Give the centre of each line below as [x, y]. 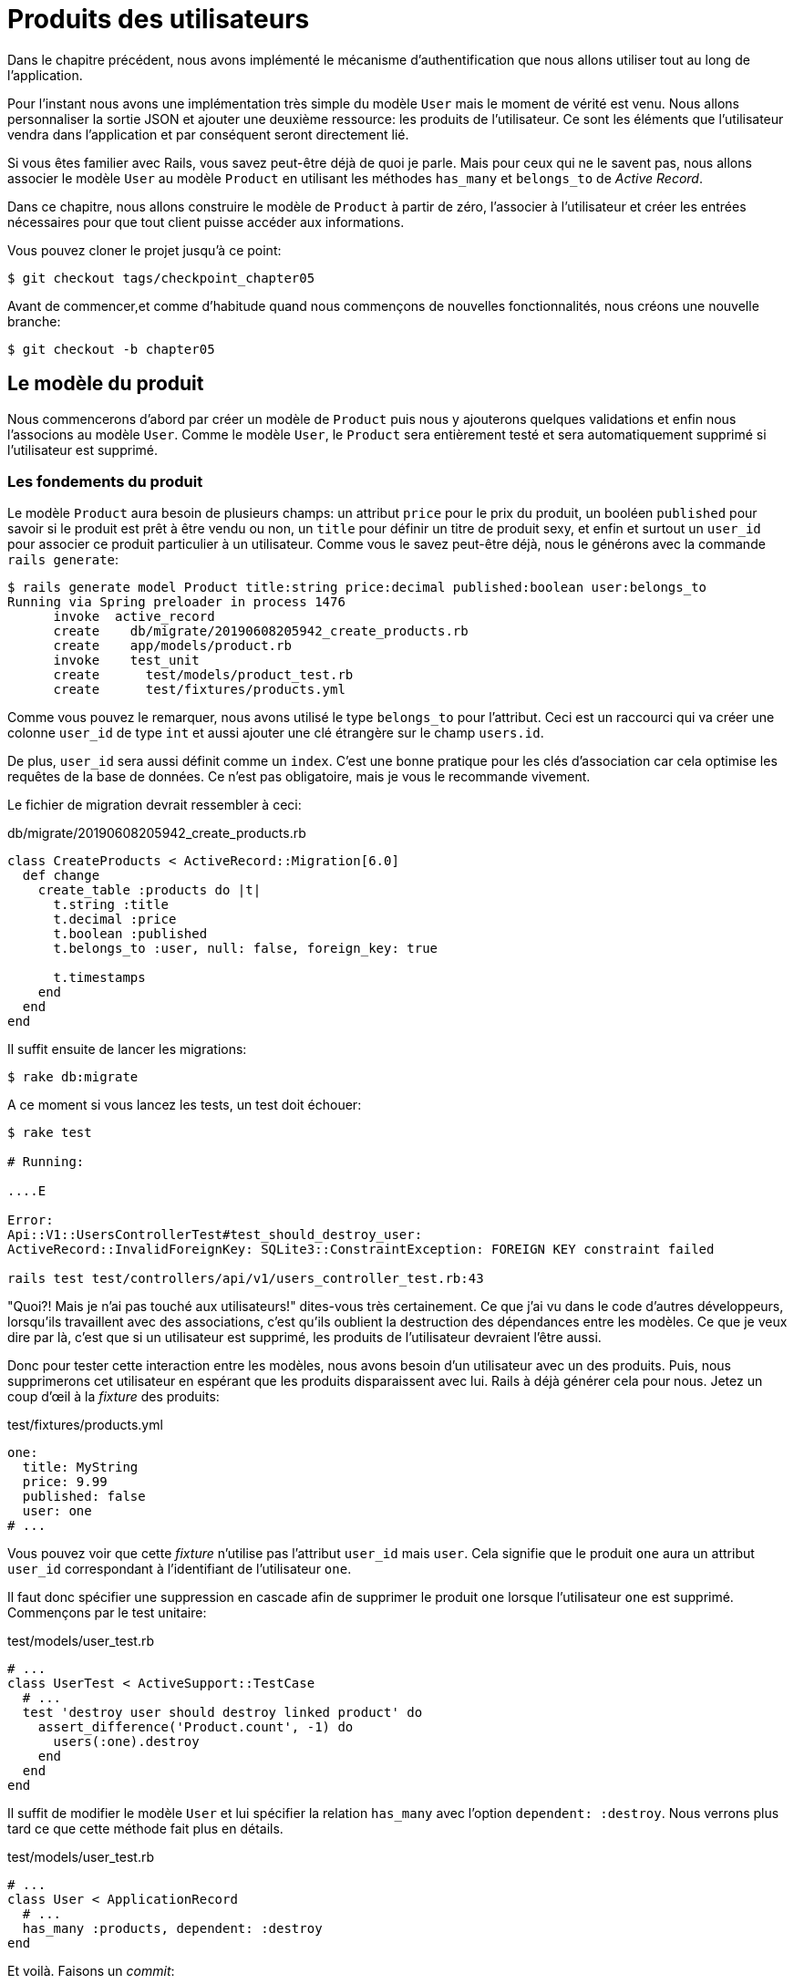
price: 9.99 [65, 1482]
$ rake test [50, 1133]
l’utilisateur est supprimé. [82, 449]
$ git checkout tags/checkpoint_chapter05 [161, 278]
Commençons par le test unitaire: [107, 1613]
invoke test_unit [126, 661]
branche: [34, 321]
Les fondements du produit [105, 481]
